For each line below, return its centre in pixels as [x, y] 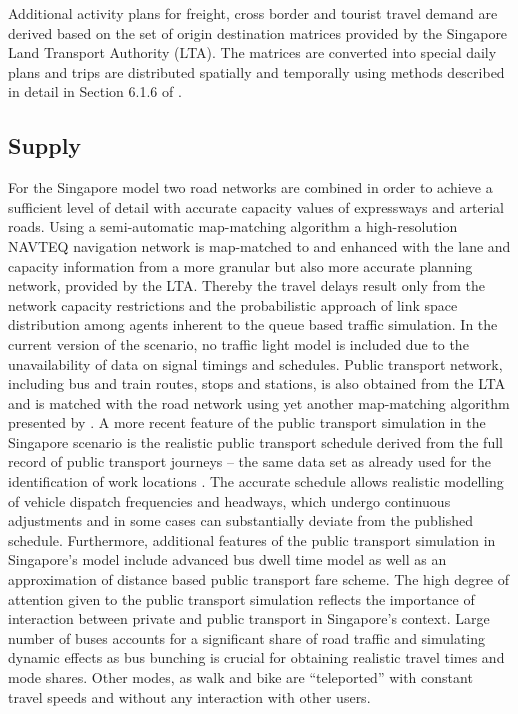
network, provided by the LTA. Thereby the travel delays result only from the [246, 285]
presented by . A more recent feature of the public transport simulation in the [247, 422]
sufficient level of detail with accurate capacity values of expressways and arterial [256, 206]
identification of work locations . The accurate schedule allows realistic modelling [256, 481]
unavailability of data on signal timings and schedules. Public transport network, [255, 363]
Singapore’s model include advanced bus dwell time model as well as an [227, 559]
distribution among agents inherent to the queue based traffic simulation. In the [253, 324]
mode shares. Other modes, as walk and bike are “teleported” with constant [240, 677]
